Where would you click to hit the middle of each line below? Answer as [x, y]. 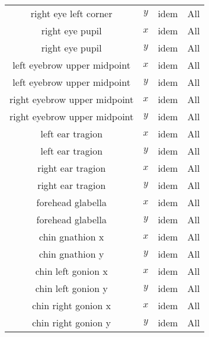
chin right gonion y [72, 322]
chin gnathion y [72, 254]
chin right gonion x [72, 305]
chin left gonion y [71, 288]
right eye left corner [71, 13]
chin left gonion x [71, 271]
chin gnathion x [72, 237]
